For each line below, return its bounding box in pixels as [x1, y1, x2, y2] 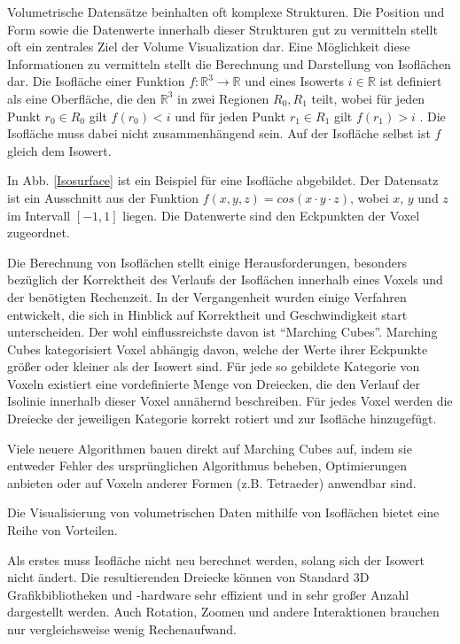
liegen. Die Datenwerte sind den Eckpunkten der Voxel [122, 206, 420, 224]
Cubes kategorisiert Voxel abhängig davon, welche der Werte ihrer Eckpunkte [7, 339, 428, 358]
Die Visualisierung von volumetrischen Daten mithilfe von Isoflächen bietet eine [7, 503, 440, 522]
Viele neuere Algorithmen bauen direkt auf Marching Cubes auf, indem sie [7, 438, 412, 457]
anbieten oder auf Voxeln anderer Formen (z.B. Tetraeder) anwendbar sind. [7, 473, 417, 492]
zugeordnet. [7, 223, 70, 242]
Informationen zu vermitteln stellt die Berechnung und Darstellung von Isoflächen [7, 54, 451, 73]
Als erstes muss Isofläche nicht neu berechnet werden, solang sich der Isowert [7, 550, 425, 569]
